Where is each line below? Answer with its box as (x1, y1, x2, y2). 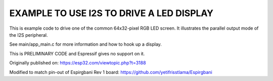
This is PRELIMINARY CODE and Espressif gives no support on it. (9, 50, 145, 56)
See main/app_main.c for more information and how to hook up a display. (9, 41, 162, 47)
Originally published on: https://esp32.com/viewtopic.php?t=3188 (9, 60, 146, 66)
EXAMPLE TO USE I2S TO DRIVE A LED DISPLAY (9, 8, 214, 19)
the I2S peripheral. (9, 32, 48, 38)
